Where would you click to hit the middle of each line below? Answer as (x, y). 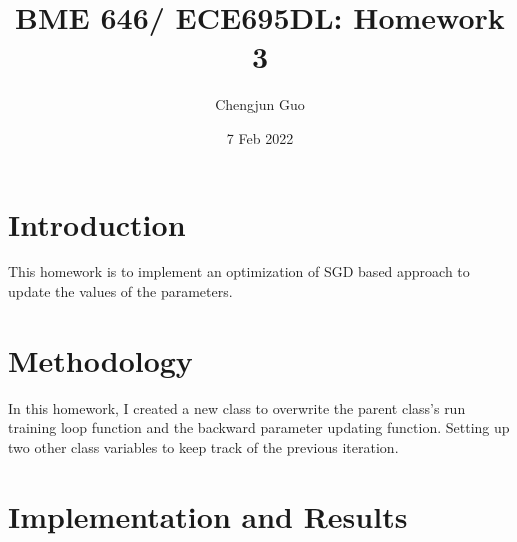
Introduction (97, 223)
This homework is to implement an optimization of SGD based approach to (239, 271)
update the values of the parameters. (120, 291)
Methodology (100, 359)
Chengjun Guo (260, 104)
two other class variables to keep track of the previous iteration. (203, 446)
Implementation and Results (208, 515)
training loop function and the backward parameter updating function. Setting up (259, 427)
